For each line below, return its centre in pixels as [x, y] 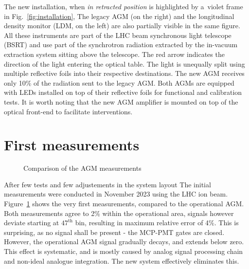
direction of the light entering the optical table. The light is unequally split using [124, 63]
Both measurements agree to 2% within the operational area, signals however [119, 213]
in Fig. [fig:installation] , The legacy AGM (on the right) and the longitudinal [119, 16]
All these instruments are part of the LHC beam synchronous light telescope [118, 35]
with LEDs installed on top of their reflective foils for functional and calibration [123, 92]
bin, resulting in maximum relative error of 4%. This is [157, 223]
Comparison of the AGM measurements [82, 168]
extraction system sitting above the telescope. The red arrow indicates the [114, 54]
